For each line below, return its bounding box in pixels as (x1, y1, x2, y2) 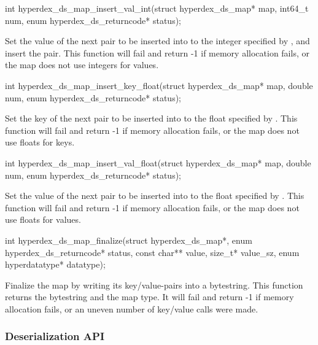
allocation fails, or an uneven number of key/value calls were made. (5, 302, 258, 315)
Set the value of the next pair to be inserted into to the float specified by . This (5, 189, 304, 202)
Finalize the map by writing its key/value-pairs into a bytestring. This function (5, 278, 303, 291)
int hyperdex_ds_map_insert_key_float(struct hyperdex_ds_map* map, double (5, 79, 313, 91)
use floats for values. (5, 213, 81, 226)
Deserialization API (5, 328, 105, 344)
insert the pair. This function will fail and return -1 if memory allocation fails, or (5, 46, 309, 59)
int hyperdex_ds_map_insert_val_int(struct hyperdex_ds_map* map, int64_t (5, 2, 309, 14)
